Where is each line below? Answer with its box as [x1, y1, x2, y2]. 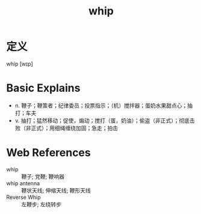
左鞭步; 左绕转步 [21, 200, 62, 208]
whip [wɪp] [6, 60, 33, 67]
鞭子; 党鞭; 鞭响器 [21, 173, 65, 180]
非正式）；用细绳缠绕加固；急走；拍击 [25, 124, 119, 132]
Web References [6, 146, 91, 160]
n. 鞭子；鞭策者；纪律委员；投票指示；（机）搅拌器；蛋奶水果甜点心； [14, 102, 188, 109]
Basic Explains [6, 81, 81, 95]
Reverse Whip [6, 194, 41, 201]
